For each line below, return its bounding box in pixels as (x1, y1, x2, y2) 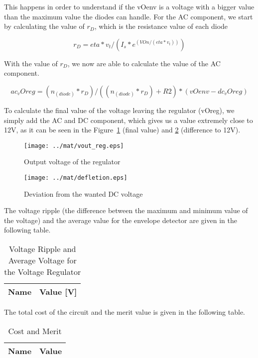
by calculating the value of (4, 21, 85, 31)
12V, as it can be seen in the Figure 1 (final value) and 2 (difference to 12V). (4, 124, 241, 135)
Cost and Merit (8, 325, 62, 337)
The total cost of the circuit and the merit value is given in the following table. (4, 307, 245, 317)
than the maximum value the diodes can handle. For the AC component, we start (4, 11, 253, 21)
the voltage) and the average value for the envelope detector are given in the (4, 215, 237, 225)
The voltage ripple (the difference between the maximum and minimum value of (4, 205, 248, 216)
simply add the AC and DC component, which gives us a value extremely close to (4, 115, 253, 125)
